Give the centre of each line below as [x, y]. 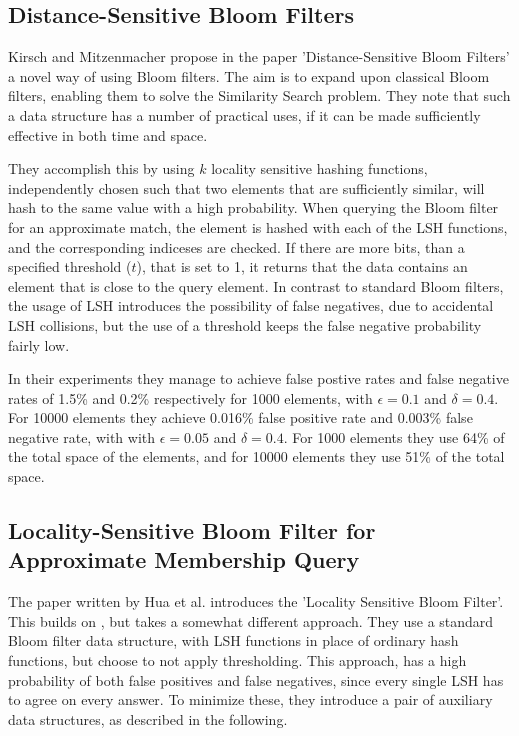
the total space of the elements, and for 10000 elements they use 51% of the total [256, 456]
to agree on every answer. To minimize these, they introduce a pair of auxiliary [250, 699]
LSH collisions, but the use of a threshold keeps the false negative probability [245, 324]
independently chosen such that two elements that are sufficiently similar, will [246, 187]
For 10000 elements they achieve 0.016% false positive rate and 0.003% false [240, 417]
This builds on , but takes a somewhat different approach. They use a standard [251, 620]
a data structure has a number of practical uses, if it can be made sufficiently [244, 114]
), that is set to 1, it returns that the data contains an [302, 266]
